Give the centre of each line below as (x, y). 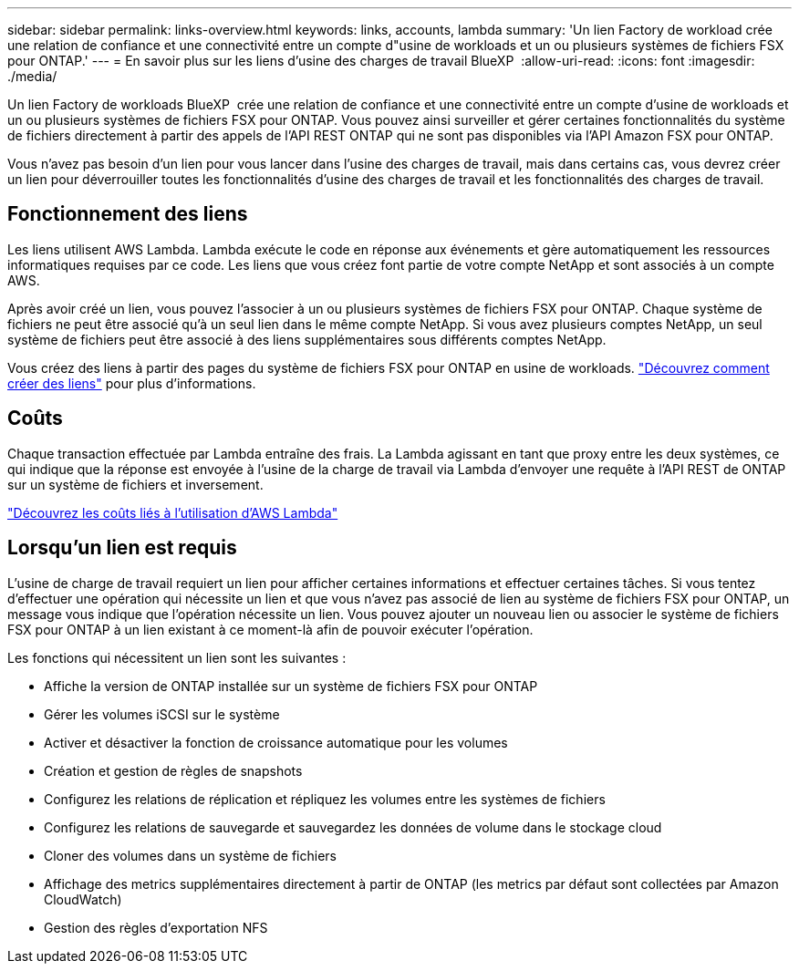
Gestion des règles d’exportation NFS (156, 927)
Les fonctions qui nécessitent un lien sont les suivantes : (177, 657)
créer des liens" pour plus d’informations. (132, 383)
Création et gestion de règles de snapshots (173, 770)
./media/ (32, 76)
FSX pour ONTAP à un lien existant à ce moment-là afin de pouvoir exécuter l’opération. (270, 629)
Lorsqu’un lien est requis (122, 548)
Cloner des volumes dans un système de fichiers (190, 855)
